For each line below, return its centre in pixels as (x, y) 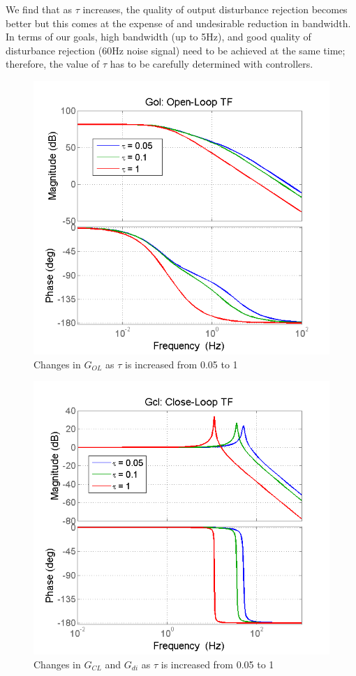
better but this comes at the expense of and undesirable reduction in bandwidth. (178, 23)
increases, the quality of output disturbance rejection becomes (215, 9)
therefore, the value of (53, 64)
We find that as (39, 9)
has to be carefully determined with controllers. (212, 64)
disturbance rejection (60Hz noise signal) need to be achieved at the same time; (176, 50)
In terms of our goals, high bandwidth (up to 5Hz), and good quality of (158, 37)
